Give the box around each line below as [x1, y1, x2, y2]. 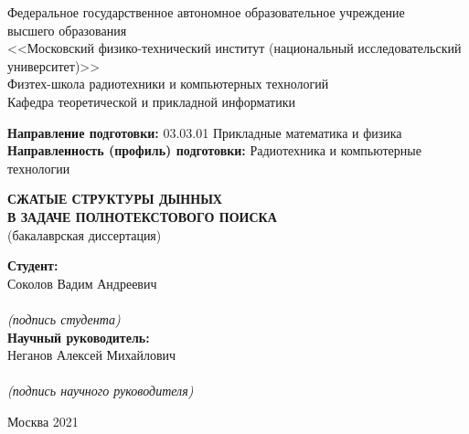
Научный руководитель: [7, 327, 150, 346]
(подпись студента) [7, 309, 121, 328]
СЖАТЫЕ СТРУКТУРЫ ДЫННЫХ [7, 189, 222, 208]
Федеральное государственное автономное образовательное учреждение [7, 3, 405, 21]
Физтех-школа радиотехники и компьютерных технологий [7, 74, 329, 93]
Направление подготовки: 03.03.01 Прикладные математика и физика [7, 122, 402, 142]
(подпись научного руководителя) [7, 381, 194, 400]
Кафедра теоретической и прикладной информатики [7, 91, 295, 111]
